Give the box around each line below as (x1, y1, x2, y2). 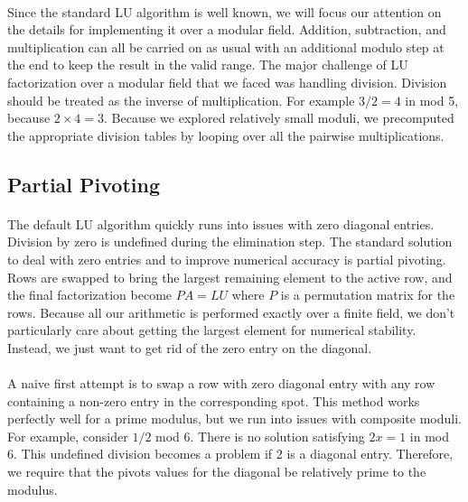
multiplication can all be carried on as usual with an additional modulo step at (7, 37, 445, 56)
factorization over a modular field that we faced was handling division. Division (7, 72, 447, 91)
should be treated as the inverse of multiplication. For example (7, 90, 355, 109)
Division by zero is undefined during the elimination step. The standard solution (7, 232, 453, 251)
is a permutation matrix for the (280, 285, 455, 304)
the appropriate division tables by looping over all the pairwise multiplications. (7, 125, 445, 144)
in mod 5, (405, 90, 459, 109)
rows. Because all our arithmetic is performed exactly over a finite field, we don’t (7, 302, 455, 321)
